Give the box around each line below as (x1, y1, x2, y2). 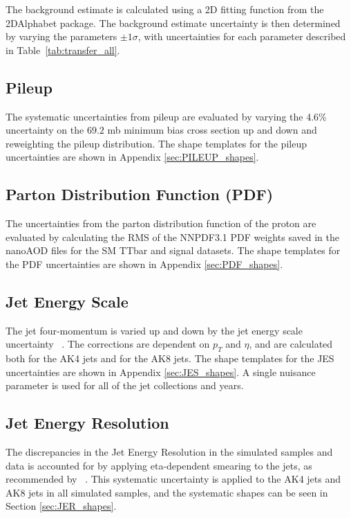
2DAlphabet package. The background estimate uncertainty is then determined (6, 15, 341, 30)
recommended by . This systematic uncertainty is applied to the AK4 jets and (6, 472, 341, 486)
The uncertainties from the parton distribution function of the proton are (6, 216, 316, 231)
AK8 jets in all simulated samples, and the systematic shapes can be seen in (6, 485, 328, 499)
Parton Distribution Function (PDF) (6, 184, 274, 205)
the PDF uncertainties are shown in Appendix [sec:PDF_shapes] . (6, 256, 283, 271)
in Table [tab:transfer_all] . (6, 42, 120, 57)
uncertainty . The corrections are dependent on (6, 337, 210, 351)
